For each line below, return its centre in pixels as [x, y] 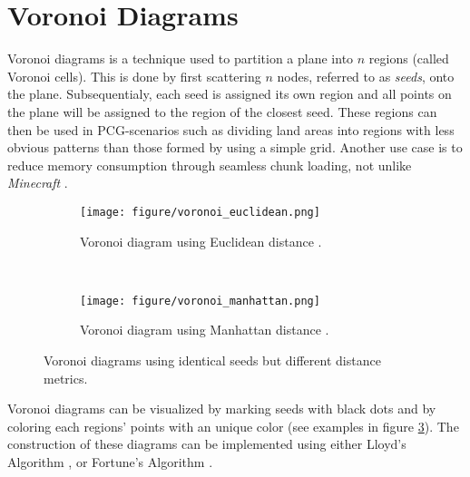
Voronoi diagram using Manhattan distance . [205, 330]
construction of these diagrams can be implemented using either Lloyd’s [207, 444]
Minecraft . [38, 183]
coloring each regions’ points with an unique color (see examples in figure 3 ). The [233, 426]
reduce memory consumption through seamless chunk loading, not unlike [210, 165]
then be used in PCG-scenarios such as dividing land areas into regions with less [231, 129]
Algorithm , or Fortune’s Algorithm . [110, 461]
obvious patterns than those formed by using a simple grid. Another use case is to [235, 147]
